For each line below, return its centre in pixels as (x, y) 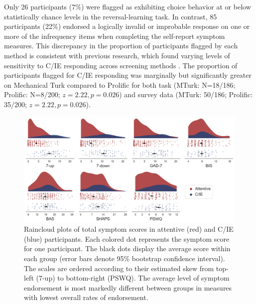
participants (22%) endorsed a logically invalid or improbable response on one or (127, 26)
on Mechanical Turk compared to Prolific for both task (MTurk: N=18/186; (120, 84)
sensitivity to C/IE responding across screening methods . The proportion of (121, 65)
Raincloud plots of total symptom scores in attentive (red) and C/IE (129, 229)
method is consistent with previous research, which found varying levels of (117, 55)
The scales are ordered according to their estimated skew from (119, 268)
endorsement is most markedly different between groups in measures (128, 287)
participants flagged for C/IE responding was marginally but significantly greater (128, 75)
